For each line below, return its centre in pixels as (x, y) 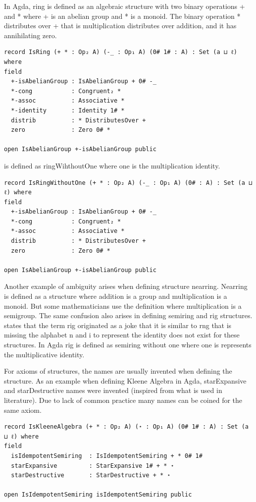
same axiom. (23, 410)
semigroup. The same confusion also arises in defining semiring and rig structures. (128, 315)
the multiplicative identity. (44, 354)
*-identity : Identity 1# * (68, 110)
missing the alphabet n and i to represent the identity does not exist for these (122, 335)
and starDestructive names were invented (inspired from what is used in (113, 390)
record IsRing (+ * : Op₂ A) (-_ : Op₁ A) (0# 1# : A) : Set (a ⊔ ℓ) (121, 52)
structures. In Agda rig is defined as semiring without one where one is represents (128, 344)
